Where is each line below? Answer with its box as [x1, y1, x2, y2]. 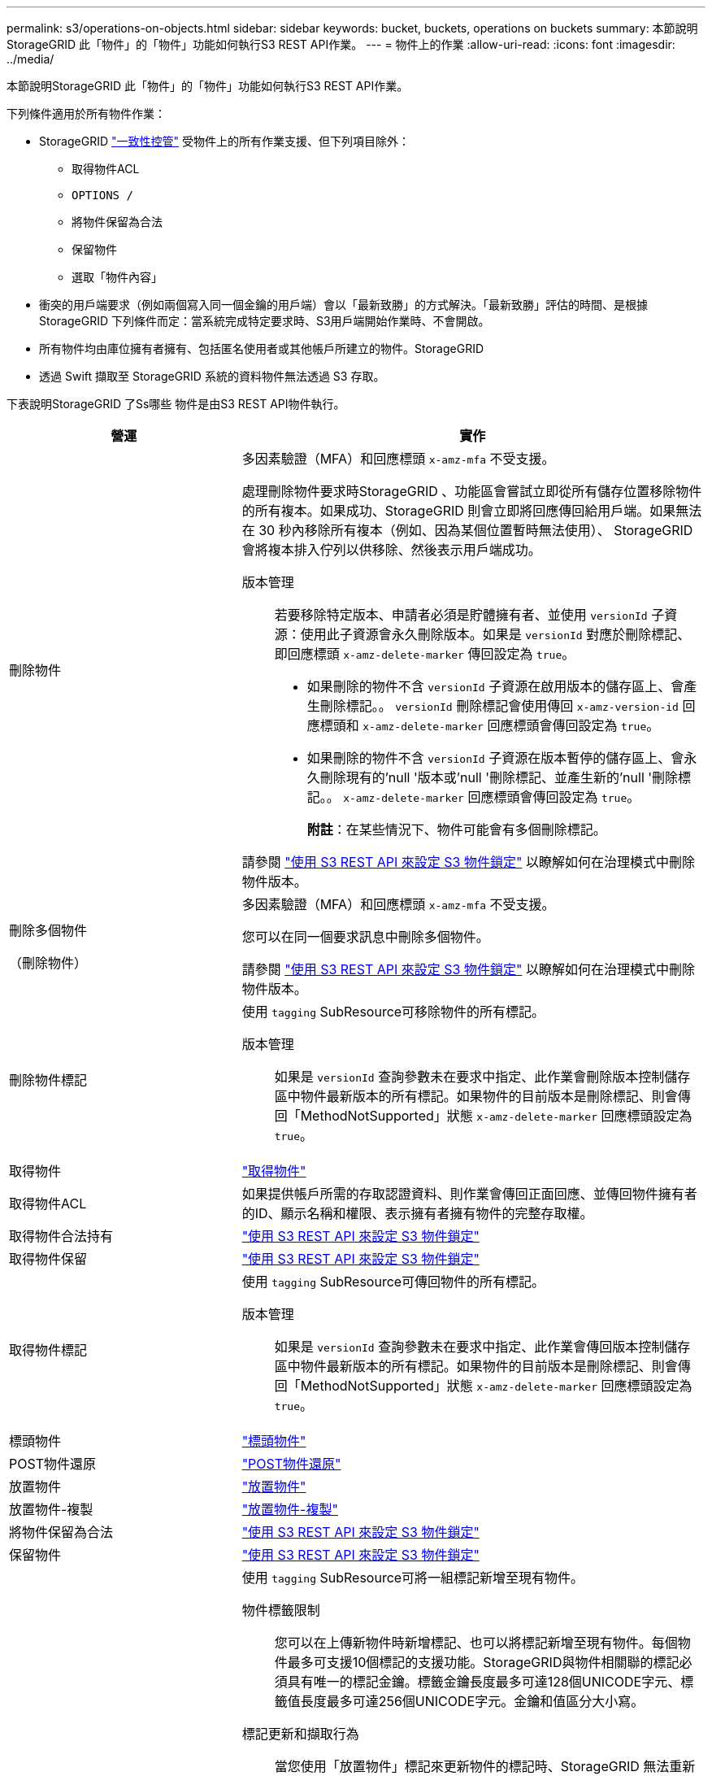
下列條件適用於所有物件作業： [7, 107, 166, 120]
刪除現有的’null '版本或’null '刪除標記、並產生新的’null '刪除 [319, 769, 679, 786]
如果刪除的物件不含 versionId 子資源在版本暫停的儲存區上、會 [306, 750, 684, 766]
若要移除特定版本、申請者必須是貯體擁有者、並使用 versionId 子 [274, 607, 665, 623]
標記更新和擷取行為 [241, 1726, 359, 1742]
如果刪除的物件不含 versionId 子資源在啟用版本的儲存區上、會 [306, 678, 684, 694]
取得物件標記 [9, 1342, 88, 1358]
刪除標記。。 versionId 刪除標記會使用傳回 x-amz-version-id [319, 698, 679, 714]
